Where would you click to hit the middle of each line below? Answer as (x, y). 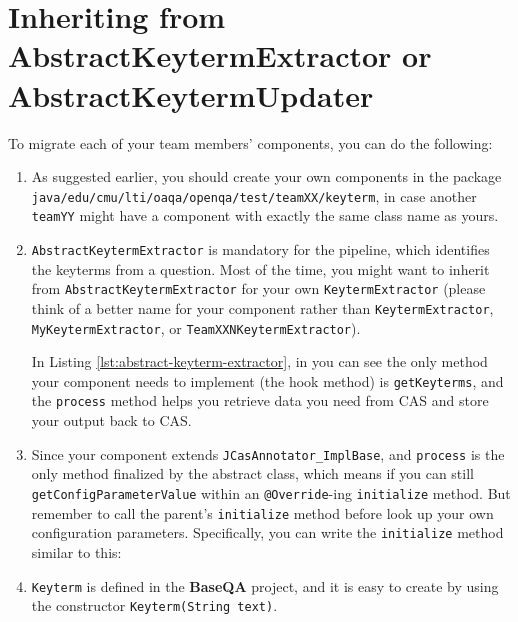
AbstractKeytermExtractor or (220, 55)
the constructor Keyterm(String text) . (154, 605)
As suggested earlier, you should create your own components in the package (266, 176)
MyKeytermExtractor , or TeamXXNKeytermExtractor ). (196, 327)
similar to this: (76, 551)
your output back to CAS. (111, 420)
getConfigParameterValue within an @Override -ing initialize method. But (271, 492)
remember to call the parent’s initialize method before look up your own (262, 512)
